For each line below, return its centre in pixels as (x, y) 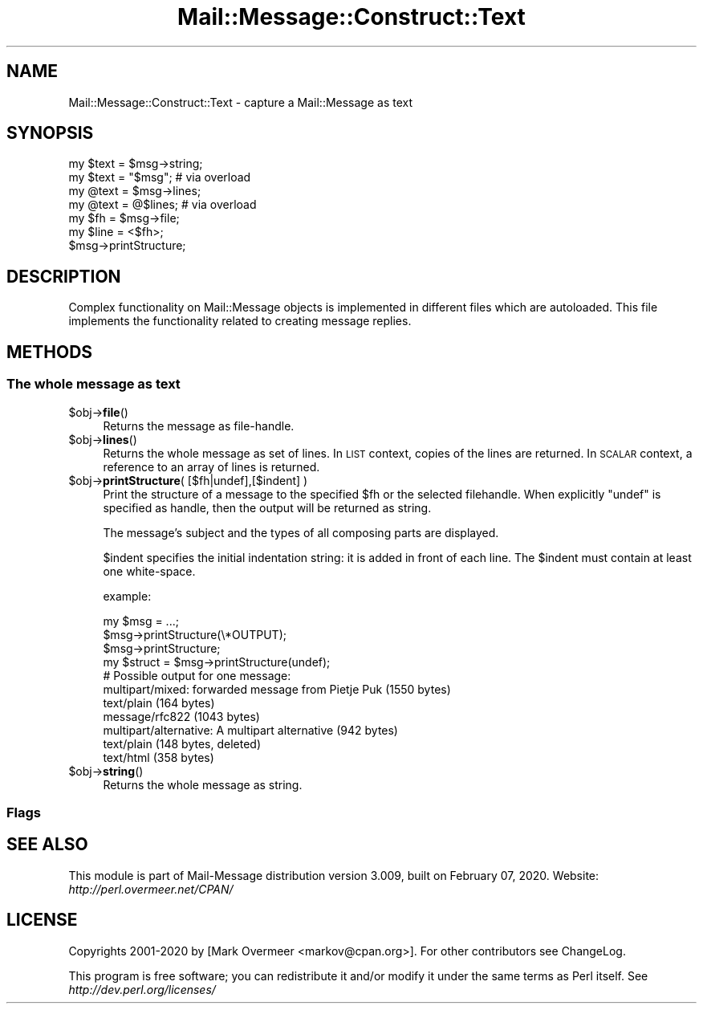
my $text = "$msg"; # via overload (160, 177)
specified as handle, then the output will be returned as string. (267, 507)
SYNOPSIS (50, 133)
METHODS (50, 352)
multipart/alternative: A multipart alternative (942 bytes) (250, 730)
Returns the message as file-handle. (199, 426)
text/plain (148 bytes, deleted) (182, 743)
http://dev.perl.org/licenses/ (142, 989)
